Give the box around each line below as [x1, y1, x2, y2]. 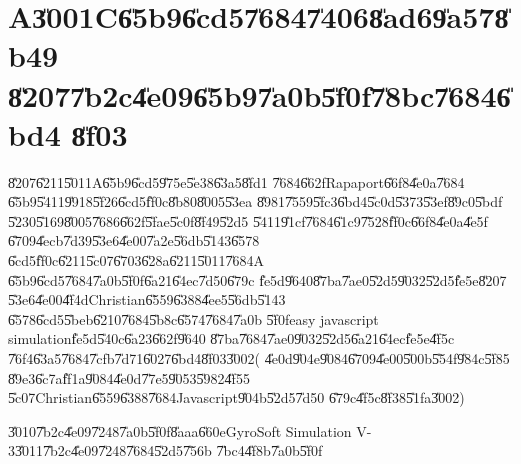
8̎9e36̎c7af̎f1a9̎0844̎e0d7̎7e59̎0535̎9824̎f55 [8, 367, 250, 388]
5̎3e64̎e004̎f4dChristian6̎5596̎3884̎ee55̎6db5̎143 [8, 289, 286, 310]
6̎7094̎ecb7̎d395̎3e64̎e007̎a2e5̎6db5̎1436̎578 [8, 230, 260, 251]
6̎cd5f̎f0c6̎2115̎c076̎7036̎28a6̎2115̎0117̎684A [8, 250, 264, 271]
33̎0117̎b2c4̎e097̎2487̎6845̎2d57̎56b [8, 440, 212, 461]
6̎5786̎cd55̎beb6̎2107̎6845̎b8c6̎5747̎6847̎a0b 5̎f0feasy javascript [8, 308, 379, 329]
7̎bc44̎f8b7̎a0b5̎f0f [216, 440, 323, 461]
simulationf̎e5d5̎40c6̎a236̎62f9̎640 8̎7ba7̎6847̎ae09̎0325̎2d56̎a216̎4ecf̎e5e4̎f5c [8, 328, 455, 349]
